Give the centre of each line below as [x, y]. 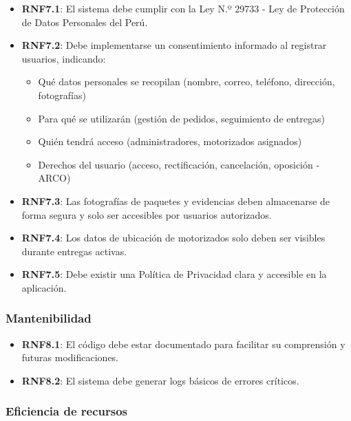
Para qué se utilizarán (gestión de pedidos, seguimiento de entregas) [181, 118]
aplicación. [44, 287]
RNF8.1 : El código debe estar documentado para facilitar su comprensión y [183, 344]
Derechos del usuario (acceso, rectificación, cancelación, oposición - [179, 164]
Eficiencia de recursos [67, 411]
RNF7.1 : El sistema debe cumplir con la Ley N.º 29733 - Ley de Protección [183, 8]
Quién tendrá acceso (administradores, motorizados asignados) [170, 141]
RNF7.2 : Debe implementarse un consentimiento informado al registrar [174, 45]
